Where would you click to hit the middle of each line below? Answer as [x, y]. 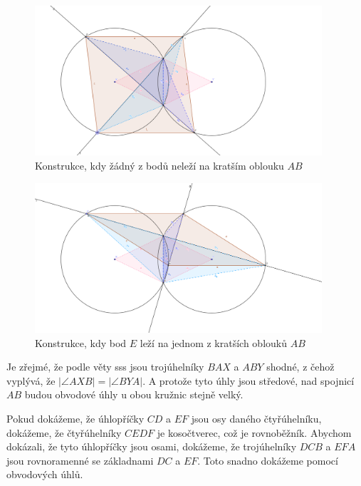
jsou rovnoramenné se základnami [80, 460]
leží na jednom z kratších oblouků [213, 342]
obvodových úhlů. [45, 474]
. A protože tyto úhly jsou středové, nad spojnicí [248, 380]
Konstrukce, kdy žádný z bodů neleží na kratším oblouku [159, 166]
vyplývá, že [31, 380]
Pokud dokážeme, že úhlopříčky [75, 419]
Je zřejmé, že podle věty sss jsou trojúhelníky [105, 367]
